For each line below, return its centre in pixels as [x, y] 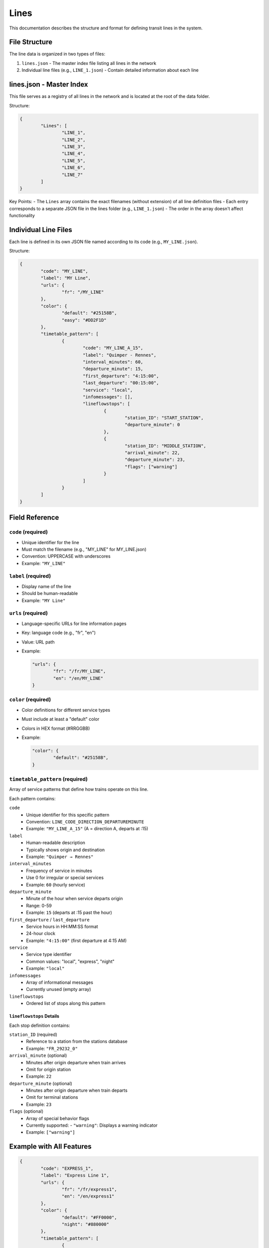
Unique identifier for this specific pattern [68, 815]
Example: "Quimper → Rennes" [60, 857]
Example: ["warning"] [51, 1132]
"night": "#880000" [85, 1224]
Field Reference [34, 517]
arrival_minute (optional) [38, 1055]
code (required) [29, 532]
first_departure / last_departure [49, 920]
